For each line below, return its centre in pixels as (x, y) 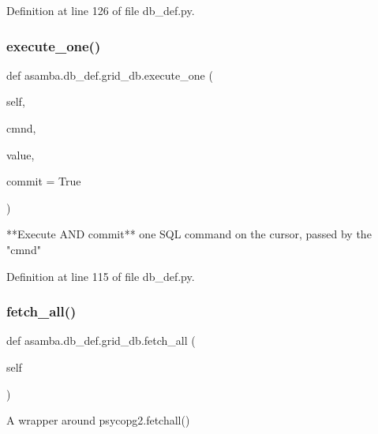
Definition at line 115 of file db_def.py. (101, 276)
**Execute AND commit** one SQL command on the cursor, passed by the (189, 234)
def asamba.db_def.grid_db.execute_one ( (110, 75)
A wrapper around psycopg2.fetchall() (98, 420)
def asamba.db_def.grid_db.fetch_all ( (101, 340)
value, (21, 154)
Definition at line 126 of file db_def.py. (101, 10)
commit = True (44, 181)
